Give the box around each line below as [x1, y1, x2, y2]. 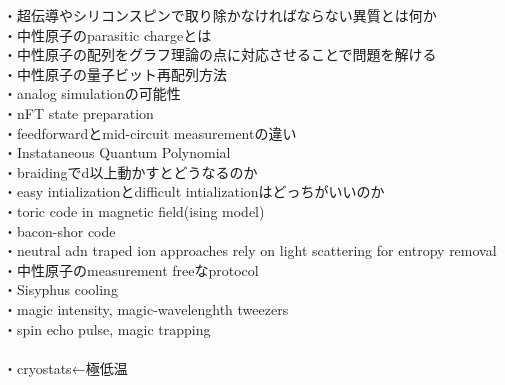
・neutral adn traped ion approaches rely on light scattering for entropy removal [3, 240, 497, 261]
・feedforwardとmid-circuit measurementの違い [3, 122, 297, 143]
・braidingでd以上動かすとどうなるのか [3, 161, 258, 182]
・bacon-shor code [3, 220, 116, 241]
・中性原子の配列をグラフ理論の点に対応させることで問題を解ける [3, 44, 437, 65]
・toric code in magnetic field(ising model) [3, 200, 265, 221]
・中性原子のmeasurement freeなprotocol [3, 259, 259, 280]
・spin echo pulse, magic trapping [3, 318, 211, 339]
